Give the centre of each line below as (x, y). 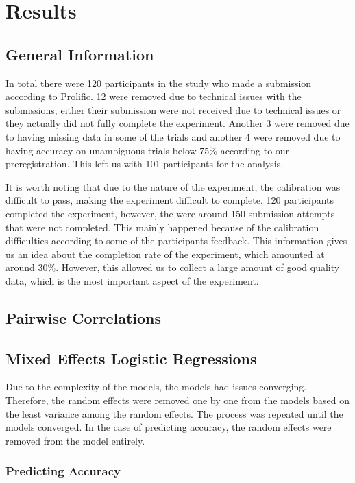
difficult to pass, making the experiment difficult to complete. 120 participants (170, 200)
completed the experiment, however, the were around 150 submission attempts (170, 213)
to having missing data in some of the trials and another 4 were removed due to (173, 136)
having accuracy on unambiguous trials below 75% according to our (148, 150)
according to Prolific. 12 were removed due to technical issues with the (154, 96)
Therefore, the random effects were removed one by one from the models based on (178, 400)
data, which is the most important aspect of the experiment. (132, 280)
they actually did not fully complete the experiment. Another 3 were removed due (177, 123)
